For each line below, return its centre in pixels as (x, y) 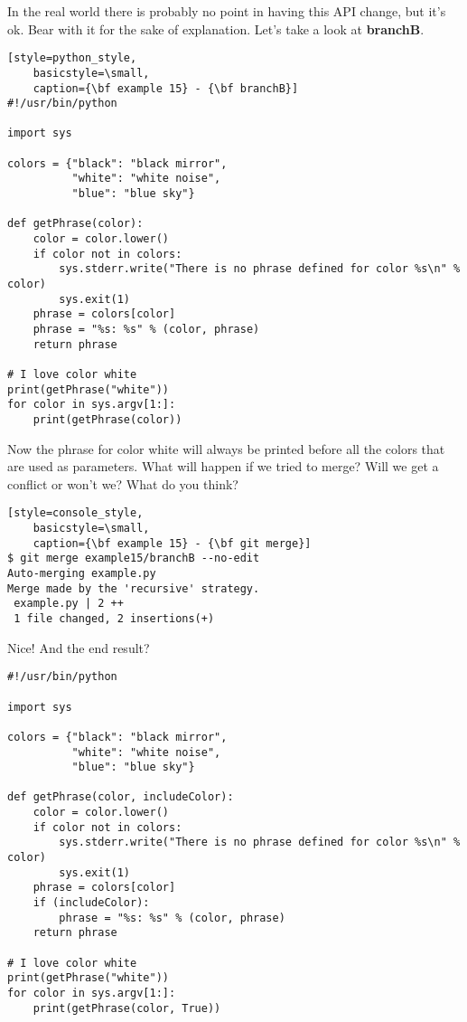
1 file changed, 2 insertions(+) (114, 618)
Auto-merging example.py (82, 573)
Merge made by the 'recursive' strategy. (134, 588)
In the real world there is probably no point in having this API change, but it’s (227, 11)
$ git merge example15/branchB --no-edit (134, 558)
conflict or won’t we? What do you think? (123, 483)
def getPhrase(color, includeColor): (121, 797)
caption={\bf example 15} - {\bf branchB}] (166, 88)
